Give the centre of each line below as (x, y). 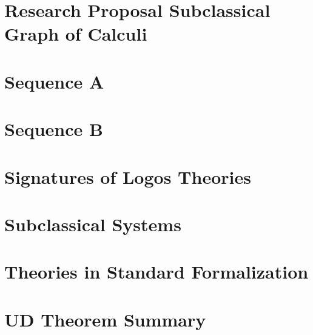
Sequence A (54, 81)
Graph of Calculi (76, 34)
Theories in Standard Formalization (156, 272)
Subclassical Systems (93, 224)
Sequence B (54, 129)
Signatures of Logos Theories (128, 176)
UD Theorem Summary (105, 319)
